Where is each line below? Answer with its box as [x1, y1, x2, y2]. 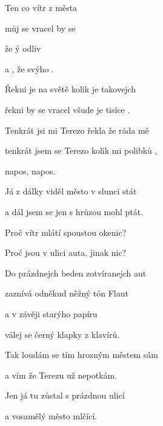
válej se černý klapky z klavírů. [5, 328, 120, 340]
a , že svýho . [5, 62, 54, 75]
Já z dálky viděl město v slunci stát [5, 185, 137, 198]
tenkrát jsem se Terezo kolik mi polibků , [5, 144, 158, 157]
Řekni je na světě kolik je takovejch [5, 83, 136, 95]
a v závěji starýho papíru [5, 307, 98, 320]
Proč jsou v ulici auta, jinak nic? [5, 246, 127, 259]
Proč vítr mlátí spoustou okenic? [5, 225, 127, 238]
